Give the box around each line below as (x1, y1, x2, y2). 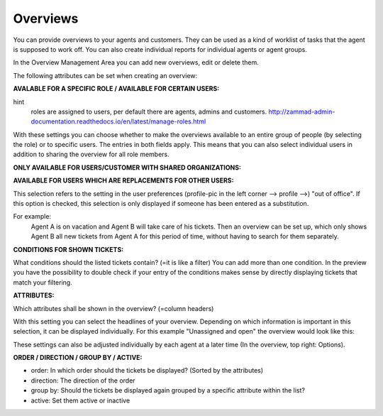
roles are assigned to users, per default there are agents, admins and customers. (30, 107, 267, 116)
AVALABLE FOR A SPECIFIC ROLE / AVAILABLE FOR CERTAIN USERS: (13, 84, 220, 93)
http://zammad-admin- (268, 107, 335, 116)
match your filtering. (13, 278, 72, 287)
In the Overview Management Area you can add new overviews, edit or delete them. (13, 58, 259, 67)
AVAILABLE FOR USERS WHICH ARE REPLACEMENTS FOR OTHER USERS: (13, 176, 234, 185)
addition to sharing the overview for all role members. (13, 150, 170, 159)
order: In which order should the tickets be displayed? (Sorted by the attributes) (30, 366, 264, 375)
